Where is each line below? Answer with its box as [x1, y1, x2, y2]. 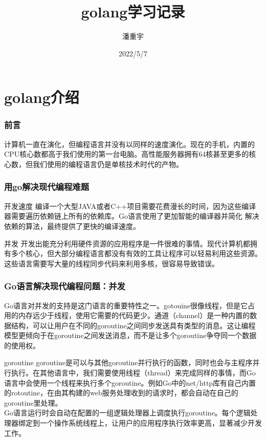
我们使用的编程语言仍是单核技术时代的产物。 [32, 158, 183, 169]
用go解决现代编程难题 [4, 180, 90, 193]
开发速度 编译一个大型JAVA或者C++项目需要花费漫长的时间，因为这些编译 [4, 200, 256, 211]
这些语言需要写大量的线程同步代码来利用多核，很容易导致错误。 [4, 258, 219, 268]
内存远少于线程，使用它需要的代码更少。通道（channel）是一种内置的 [18, 310, 250, 321]
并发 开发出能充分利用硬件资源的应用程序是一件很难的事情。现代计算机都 [4, 238, 250, 248]
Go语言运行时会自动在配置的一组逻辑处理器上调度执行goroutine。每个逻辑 [4, 407, 251, 418]
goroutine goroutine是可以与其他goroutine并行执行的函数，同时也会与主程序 [4, 357, 253, 368]
